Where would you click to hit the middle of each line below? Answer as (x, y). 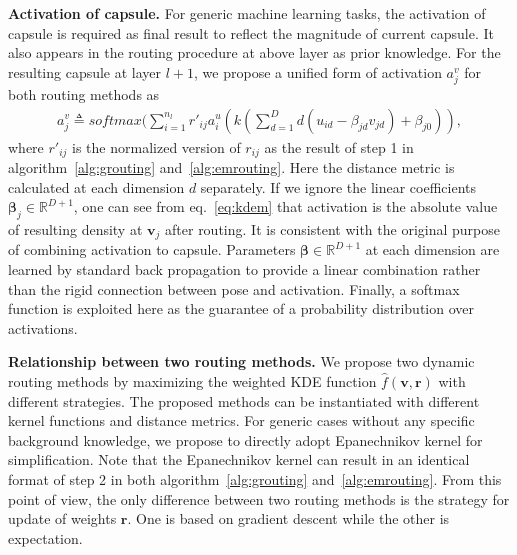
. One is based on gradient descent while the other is (288, 518)
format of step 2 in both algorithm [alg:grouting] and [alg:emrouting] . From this (255, 478)
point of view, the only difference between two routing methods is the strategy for (259, 498)
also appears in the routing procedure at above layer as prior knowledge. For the (254, 52)
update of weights (62, 518)
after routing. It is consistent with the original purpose (332, 229)
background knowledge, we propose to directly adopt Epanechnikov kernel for (245, 439)
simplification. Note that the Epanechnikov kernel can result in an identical (239, 459)
